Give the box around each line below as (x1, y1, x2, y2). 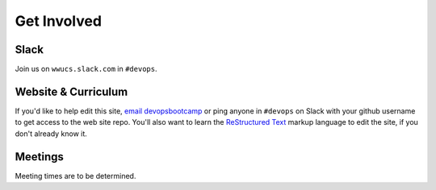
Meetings (15, 150, 65, 163)
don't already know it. (15, 129, 88, 138)
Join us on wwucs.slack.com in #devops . (15, 64, 157, 74)
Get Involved (15, 12, 103, 30)
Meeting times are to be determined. (15, 171, 136, 180)
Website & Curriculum (15, 85, 128, 98)
